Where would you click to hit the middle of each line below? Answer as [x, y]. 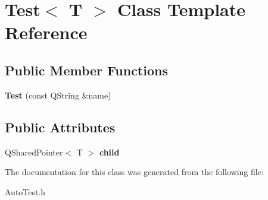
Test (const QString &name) [58, 95]
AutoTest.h [25, 191]
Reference [46, 32]
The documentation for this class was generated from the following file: [134, 172]
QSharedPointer [34, 152]
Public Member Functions [86, 70]
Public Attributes [60, 127]
